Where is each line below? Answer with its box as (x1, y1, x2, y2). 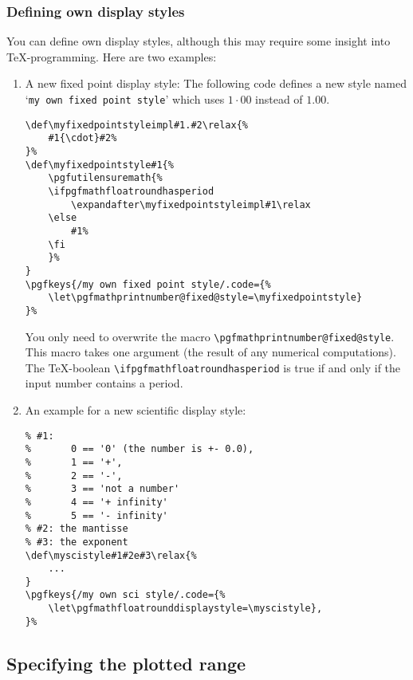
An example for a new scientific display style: (25, 402, 246, 418)
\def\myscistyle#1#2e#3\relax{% (25, 549, 197, 561)
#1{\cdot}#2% (48, 132, 117, 144)
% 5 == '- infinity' (25, 509, 168, 521)
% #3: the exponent (25, 536, 128, 548)
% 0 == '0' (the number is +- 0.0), (25, 443, 254, 455)
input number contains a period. (25, 375, 183, 391)
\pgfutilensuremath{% (48, 172, 163, 184)
